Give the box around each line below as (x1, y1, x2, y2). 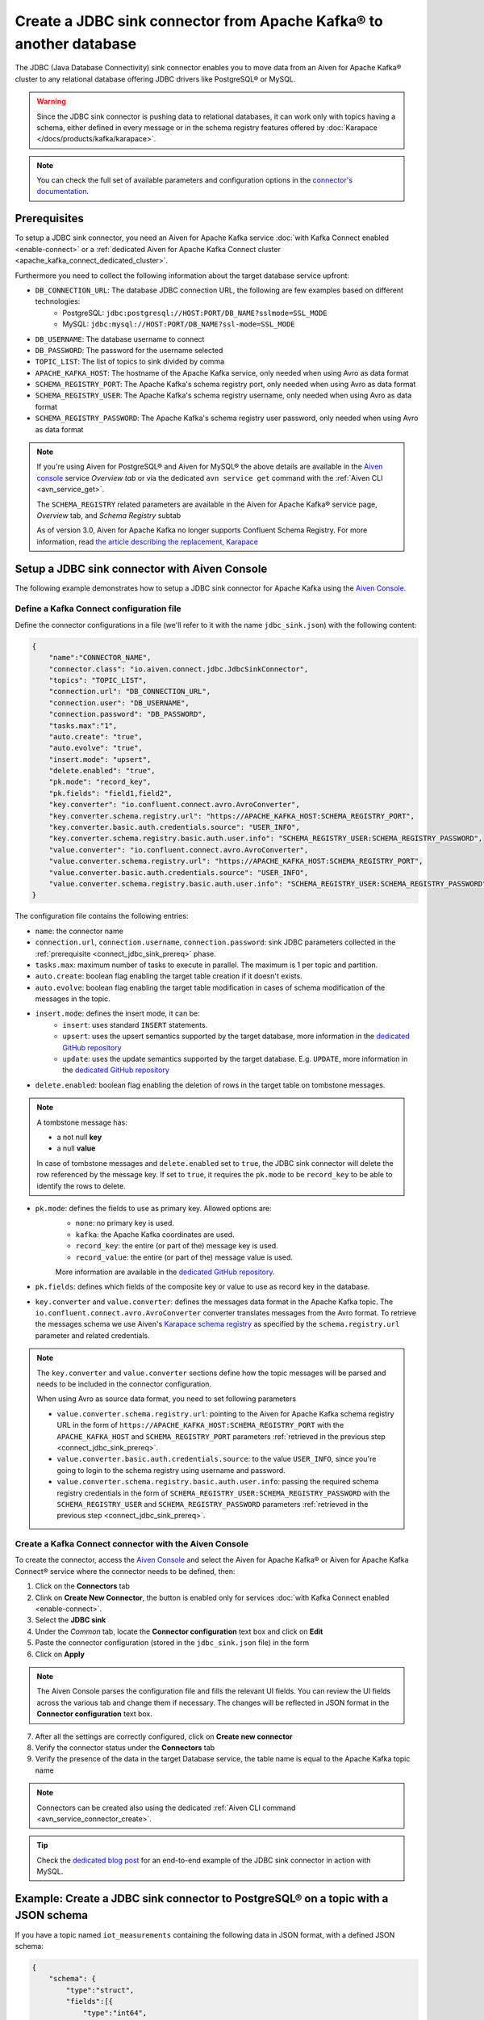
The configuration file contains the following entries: (15, 911, 189, 921)
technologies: (35, 297, 81, 306)
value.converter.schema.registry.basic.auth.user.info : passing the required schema (56, 1477, 379, 1487)
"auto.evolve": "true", (48, 743, 143, 753)
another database (15, 35, 137, 53)
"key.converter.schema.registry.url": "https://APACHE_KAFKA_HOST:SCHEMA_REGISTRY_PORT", (48, 811, 415, 820)
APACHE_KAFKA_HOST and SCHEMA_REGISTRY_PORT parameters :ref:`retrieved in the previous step (56, 1431, 386, 1441)
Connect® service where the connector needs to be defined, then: (15, 1566, 236, 1576)
